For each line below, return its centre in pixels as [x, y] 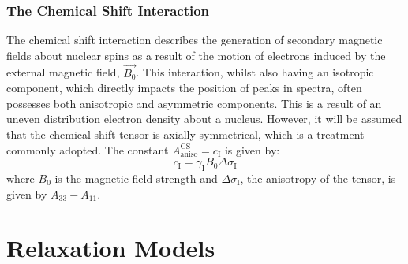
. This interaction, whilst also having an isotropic [255, 72]
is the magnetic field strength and [136, 178]
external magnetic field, [63, 72]
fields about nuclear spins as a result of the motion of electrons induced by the [196, 55]
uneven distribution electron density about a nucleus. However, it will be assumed [204, 119]
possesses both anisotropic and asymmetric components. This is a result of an [194, 103]
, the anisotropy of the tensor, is [318, 178]
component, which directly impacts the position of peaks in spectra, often [184, 88]
